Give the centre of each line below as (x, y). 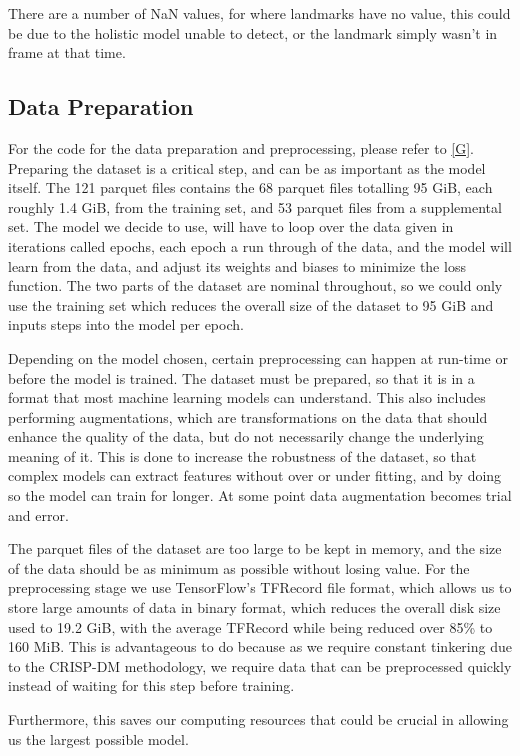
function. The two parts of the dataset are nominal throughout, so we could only (255, 285)
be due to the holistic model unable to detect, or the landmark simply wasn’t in (253, 32)
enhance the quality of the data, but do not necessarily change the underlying (246, 436)
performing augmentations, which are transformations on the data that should (248, 416)
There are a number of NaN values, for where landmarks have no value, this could (259, 13)
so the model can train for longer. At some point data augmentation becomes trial (260, 495)
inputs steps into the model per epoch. (126, 324)
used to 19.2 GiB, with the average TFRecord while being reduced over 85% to (250, 626)
